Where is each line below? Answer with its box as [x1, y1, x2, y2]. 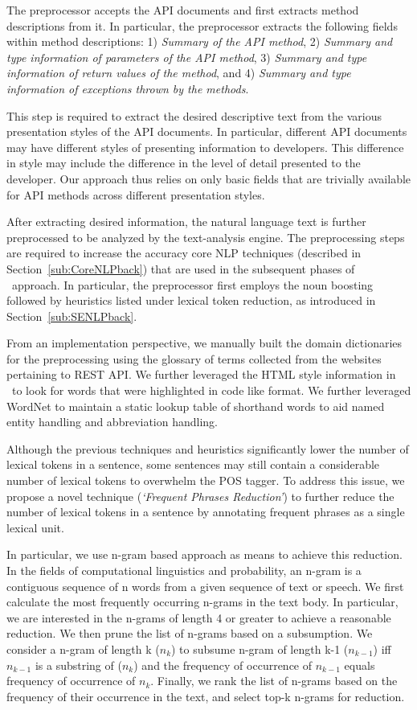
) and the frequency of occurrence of [133, 656, 313, 673]
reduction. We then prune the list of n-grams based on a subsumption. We [6, 625, 373, 642]
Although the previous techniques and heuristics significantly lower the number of [6, 440, 409, 457]
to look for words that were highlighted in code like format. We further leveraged [11, 382, 411, 399]
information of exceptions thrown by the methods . [6, 80, 249, 96]
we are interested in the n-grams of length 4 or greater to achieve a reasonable [6, 609, 391, 626]
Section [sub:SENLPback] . [6, 307, 137, 324]
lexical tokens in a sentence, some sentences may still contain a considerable [6, 456, 380, 473]
